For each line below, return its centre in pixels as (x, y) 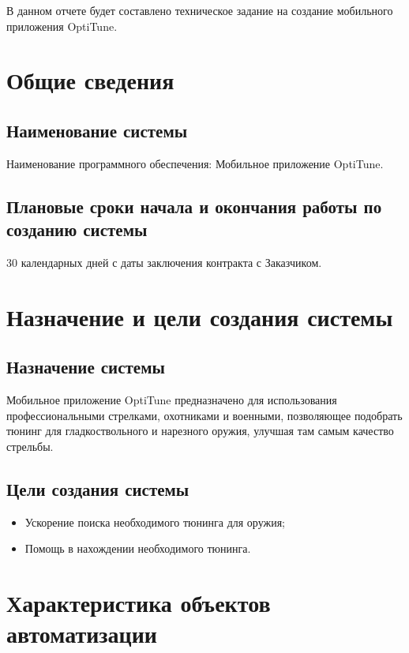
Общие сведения (90, 80)
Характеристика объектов (139, 603)
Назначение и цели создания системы (200, 316)
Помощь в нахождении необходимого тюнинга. (138, 548)
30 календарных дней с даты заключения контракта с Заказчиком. (164, 262)
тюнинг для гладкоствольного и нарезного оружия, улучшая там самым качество (200, 431)
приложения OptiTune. (62, 26)
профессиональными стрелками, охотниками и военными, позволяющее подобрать (204, 415)
